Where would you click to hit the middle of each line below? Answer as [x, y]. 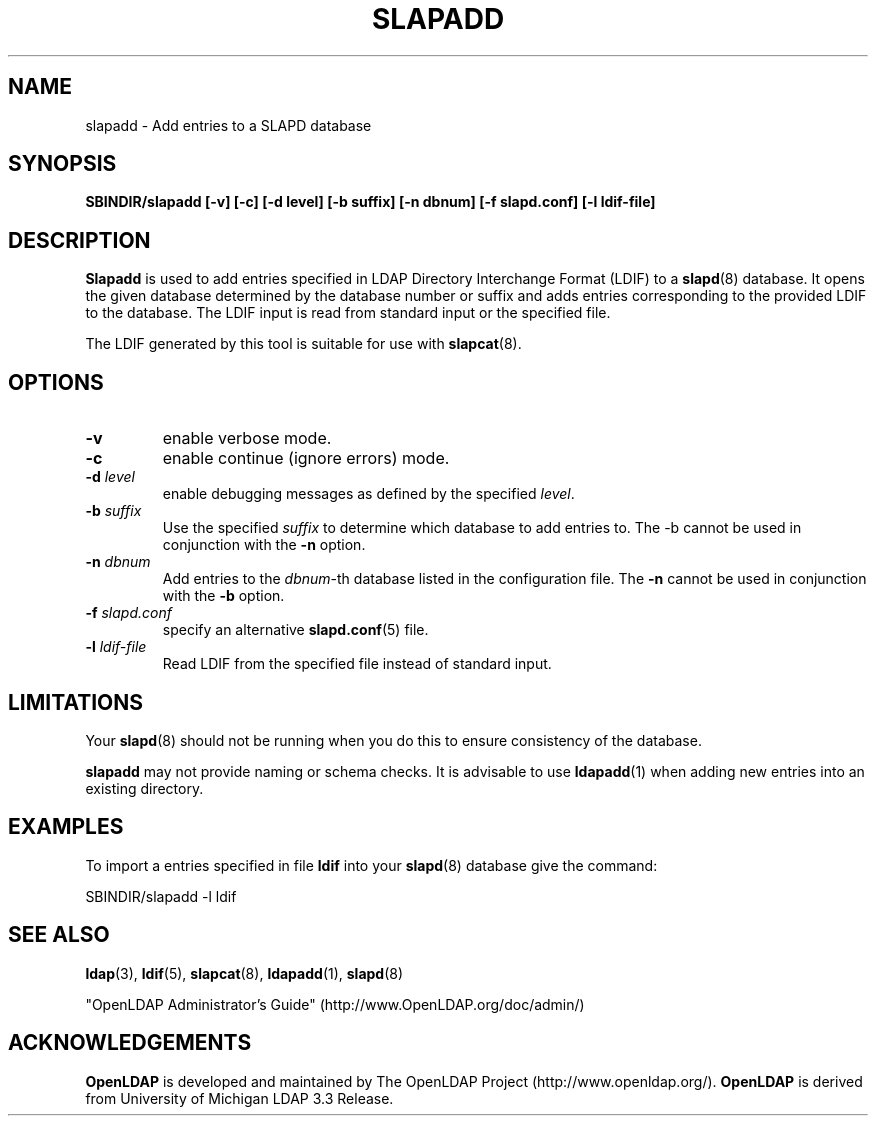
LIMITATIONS [76, 702]
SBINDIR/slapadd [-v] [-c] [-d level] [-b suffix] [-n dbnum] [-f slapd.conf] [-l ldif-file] [370, 202]
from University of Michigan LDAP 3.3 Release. [239, 1098]
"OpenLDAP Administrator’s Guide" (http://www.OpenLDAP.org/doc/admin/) [335, 1004]
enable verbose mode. [247, 438]
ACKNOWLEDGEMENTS [130, 1043]
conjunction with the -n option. [264, 545]
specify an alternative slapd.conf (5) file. [295, 630]
